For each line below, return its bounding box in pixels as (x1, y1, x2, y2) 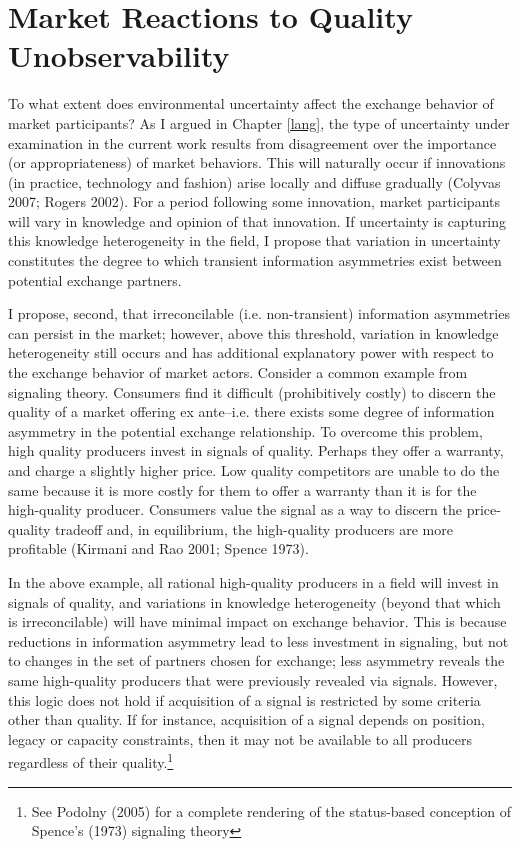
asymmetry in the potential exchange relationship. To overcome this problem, (8, 420, 483, 441)
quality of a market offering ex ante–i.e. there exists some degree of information (8, 401, 495, 422)
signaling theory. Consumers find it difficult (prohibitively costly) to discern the (8, 381, 496, 402)
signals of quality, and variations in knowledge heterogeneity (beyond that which (8, 591, 501, 612)
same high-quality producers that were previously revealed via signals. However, (8, 669, 498, 690)
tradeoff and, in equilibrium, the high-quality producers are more (55, 518, 453, 539)
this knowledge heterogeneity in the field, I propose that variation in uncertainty (8, 230, 501, 251)
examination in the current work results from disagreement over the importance (8, 132, 497, 153)
